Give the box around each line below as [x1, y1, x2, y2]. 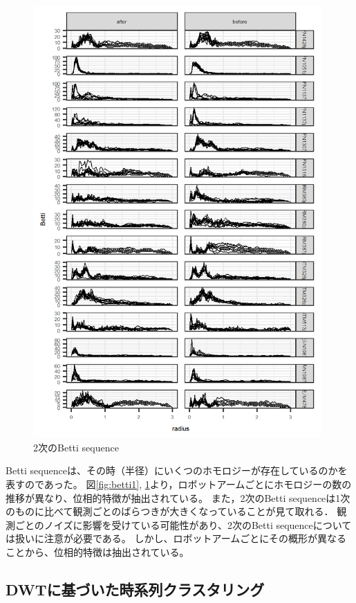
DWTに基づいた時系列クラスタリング [6, 578, 265, 600]
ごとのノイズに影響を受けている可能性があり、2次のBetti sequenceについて [15, 517, 352, 532]
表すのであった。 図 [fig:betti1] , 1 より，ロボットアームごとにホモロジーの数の [6, 476, 352, 491]
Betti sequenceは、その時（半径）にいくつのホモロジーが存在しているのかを [6, 463, 348, 478]
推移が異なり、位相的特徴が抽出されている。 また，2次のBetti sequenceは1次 [6, 490, 350, 505]
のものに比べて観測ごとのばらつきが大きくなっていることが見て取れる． [6, 504, 334, 519]
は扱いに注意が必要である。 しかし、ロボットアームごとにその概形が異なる [6, 531, 346, 546]
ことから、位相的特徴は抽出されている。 [6, 544, 189, 559]
